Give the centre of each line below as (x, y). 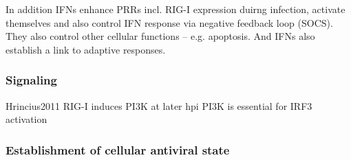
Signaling (31, 80)
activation (26, 119)
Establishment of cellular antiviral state (118, 149)
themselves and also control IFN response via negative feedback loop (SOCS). (169, 22)
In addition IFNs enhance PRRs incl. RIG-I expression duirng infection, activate (175, 9)
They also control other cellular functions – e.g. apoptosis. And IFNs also (160, 36)
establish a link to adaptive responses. (86, 49)
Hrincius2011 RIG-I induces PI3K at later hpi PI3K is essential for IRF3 (159, 105)
